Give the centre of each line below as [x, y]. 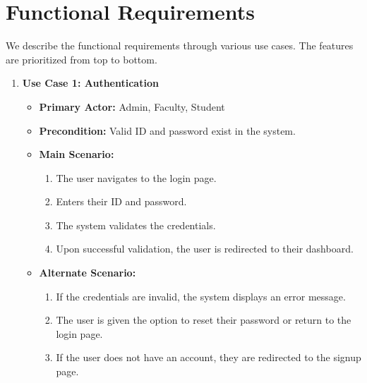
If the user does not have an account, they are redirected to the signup [209, 357]
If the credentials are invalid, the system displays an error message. [201, 296]
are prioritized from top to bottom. [82, 59]
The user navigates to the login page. [136, 177]
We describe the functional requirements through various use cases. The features [180, 45]
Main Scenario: [77, 154]
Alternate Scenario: [88, 273]
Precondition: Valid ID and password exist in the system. [167, 130]
